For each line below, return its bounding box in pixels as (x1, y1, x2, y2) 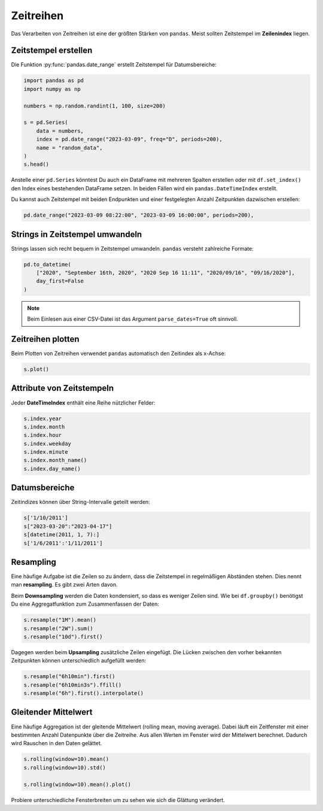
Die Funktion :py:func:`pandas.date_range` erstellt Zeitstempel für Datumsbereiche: (11, 61, 217, 68)
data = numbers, (36, 127, 84, 134)
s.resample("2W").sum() (23, 625, 94, 631)
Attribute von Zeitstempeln (11, 383, 114, 393)
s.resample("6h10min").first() (23, 673, 116, 680)
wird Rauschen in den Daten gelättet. (11, 740, 102, 747)
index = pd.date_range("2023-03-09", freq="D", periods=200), (36, 136, 223, 143)
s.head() (23, 161, 50, 168)
